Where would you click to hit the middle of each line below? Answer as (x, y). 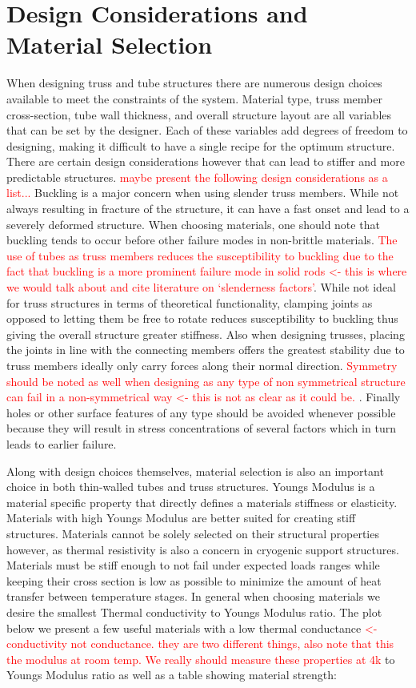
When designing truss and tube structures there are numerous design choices (194, 83)
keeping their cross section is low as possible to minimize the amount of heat (194, 580)
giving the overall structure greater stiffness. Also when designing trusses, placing (206, 334)
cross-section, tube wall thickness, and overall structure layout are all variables (199, 114)
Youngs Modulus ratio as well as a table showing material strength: (172, 675)
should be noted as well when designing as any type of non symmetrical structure (206, 381)
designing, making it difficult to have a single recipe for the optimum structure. (201, 145)
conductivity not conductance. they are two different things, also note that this (200, 644)
